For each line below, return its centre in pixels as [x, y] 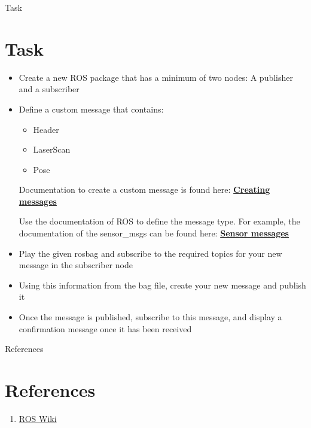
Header [46, 129]
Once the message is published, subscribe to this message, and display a [150, 317]
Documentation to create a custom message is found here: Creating [144, 189]
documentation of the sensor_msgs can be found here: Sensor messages [154, 233]
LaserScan [52, 149]
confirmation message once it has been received [105, 328]
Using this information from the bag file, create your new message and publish [162, 285]
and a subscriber [49, 89]
